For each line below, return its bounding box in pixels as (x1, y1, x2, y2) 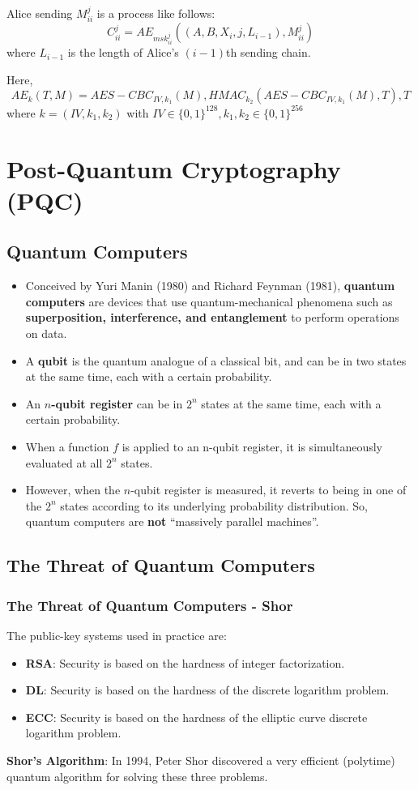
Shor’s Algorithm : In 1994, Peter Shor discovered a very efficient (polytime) (6, 751, 395, 768)
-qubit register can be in (51, 395, 183, 412)
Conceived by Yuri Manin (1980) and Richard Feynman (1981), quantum (25, 277, 395, 294)
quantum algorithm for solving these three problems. (6, 767, 268, 784)
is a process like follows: (96, 5, 215, 21)
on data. (25, 325, 67, 341)
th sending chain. (225, 44, 311, 61)
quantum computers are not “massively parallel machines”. (25, 513, 319, 530)
